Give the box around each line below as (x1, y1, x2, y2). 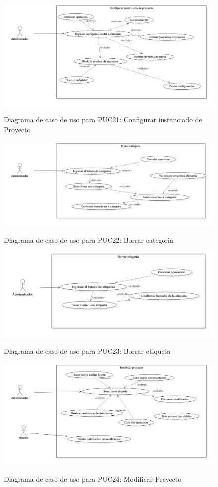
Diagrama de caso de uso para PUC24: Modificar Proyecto (4, 474, 182, 484)
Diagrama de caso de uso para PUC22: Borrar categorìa (4, 234, 174, 245)
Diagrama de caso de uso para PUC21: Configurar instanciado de (4, 114, 202, 125)
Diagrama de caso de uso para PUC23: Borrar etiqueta (4, 346, 171, 356)
